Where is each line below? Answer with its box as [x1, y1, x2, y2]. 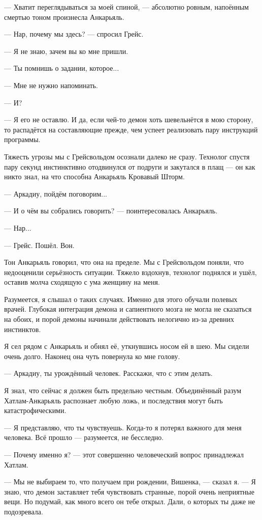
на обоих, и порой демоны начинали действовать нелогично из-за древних [4, 314, 235, 324]
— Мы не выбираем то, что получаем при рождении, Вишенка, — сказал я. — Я [4, 476, 256, 487]
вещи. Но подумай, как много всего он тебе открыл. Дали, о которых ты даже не [4, 496, 255, 507]
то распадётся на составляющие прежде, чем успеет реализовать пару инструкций [4, 124, 258, 134]
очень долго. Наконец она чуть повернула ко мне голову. [4, 350, 180, 361]
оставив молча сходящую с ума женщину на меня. [4, 277, 160, 287]
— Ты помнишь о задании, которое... [4, 63, 119, 73]
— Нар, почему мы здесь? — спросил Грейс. [4, 29, 144, 39]
